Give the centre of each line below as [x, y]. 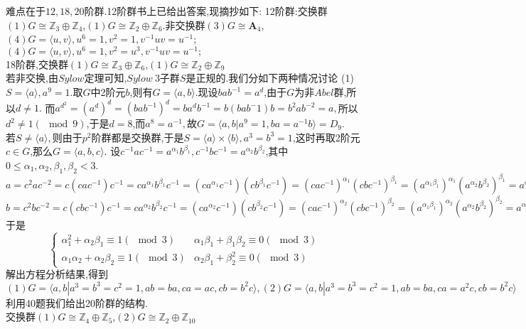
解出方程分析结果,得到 [57, 274]
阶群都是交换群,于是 [138, 137]
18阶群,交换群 [37, 64]
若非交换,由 [32, 78]
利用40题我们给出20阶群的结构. [77, 302]
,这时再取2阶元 [326, 137]
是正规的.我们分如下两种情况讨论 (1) [270, 78]
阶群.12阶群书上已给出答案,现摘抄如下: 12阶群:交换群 [206, 11]
